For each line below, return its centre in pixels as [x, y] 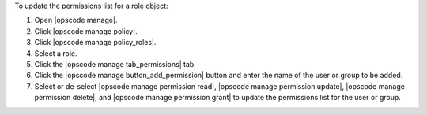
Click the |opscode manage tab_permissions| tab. [115, 64]
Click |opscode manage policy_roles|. [95, 43]
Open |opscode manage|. [76, 20]
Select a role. [56, 53]
